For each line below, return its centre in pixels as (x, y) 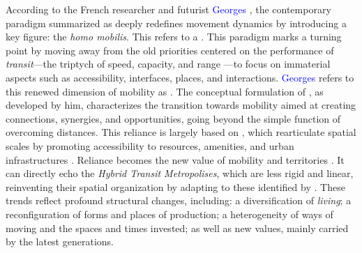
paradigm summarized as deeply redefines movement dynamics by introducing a (176, 23)
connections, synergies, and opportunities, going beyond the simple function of (173, 118)
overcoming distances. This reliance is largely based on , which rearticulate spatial (181, 132)
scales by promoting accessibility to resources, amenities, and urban (150, 145)
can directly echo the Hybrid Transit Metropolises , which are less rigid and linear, (180, 173)
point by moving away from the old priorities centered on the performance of (170, 50)
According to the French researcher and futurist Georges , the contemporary (168, 9)
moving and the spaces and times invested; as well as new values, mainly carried (177, 228)
